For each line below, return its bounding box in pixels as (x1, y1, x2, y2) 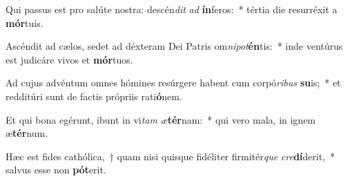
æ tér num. (6, 126, 48, 140)
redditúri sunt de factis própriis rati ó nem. (6, 88, 182, 103)
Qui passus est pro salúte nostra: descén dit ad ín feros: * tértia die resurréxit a (6, 2, 338, 16)
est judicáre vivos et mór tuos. (6, 52, 133, 66)
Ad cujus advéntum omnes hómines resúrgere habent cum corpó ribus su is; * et (6, 75, 341, 90)
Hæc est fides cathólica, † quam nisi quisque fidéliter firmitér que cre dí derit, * (6, 149, 336, 163)
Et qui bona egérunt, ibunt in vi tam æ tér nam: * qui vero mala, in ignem (6, 112, 316, 126)
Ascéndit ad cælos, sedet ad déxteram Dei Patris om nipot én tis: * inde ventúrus (6, 39, 343, 53)
